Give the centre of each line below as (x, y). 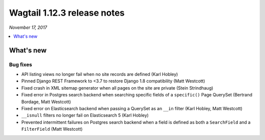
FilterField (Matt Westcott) (52, 129)
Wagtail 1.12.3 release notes (67, 13)
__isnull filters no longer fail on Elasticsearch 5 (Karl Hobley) (85, 116)
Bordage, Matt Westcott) (46, 102)
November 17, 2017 (28, 27)
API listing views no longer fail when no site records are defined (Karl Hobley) (100, 74)
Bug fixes (21, 65)
